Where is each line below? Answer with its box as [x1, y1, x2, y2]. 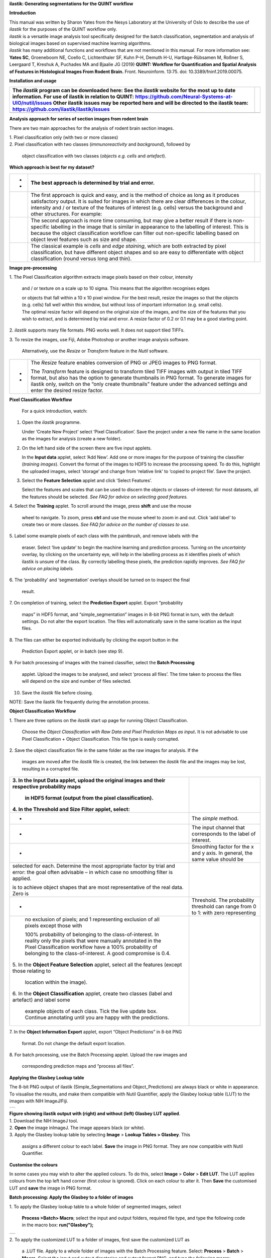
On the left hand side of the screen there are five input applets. [22, 445, 152, 451]
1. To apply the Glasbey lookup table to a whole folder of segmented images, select [9, 1203, 182, 1210]
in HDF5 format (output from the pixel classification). [25, 795, 154, 802]
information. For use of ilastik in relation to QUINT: [12, 93, 134, 100]
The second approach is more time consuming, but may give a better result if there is [31, 217, 232, 224]
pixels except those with [25, 922, 82, 929]
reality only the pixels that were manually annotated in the [25, 937, 162, 945]
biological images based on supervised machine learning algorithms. [9, 40, 152, 46]
